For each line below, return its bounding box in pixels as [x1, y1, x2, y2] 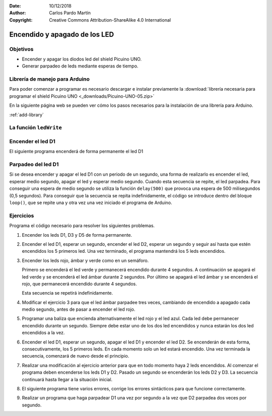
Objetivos [9, 45, 34, 52]
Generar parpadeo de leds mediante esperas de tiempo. [22, 63, 139, 69]
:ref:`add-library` [9, 111, 44, 118]
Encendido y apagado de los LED [9, 30, 114, 39]
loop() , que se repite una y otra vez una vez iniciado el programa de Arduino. [9, 199, 172, 206]
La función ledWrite [9, 124, 62, 131]
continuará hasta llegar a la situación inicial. [22, 376, 113, 382]
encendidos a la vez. [22, 330, 65, 336]
